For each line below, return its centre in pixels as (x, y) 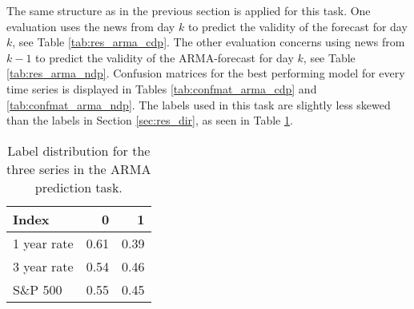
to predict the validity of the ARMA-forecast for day (165, 57)
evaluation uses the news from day (91, 26)
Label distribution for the (79, 150)
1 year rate (43, 243)
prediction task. (78, 187)
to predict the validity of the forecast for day (297, 26)
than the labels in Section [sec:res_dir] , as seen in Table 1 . (150, 120)
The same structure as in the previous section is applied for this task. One (189, 10)
